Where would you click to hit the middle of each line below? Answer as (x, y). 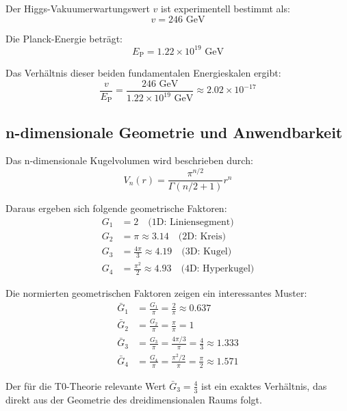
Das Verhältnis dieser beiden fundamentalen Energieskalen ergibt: (143, 73)
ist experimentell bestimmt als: (226, 8)
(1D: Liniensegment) (191, 222)
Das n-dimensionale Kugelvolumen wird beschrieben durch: (129, 160)
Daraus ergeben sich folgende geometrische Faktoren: (116, 208)
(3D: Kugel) (207, 252)
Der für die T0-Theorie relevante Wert (86, 385)
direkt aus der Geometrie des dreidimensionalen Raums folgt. (134, 399)
